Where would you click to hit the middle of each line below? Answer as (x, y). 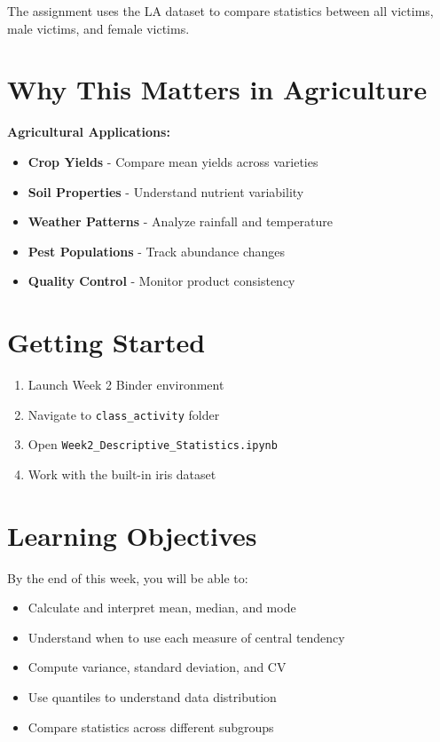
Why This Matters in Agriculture (217, 89)
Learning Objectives (132, 535)
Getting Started (106, 342)
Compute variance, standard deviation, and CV (157, 667)
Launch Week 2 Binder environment (126, 384)
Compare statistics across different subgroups (151, 726)
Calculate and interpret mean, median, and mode (162, 608)
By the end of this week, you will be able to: (128, 577)
